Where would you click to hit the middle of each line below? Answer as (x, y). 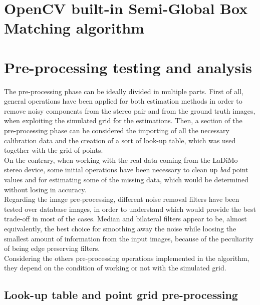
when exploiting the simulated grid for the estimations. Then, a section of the (123, 120)
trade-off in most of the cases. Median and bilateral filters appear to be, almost (125, 219)
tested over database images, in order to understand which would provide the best (130, 209)
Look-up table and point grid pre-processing (121, 295)
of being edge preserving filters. (52, 248)
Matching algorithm (74, 28)
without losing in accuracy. (45, 189)
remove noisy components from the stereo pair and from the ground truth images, (130, 110)
